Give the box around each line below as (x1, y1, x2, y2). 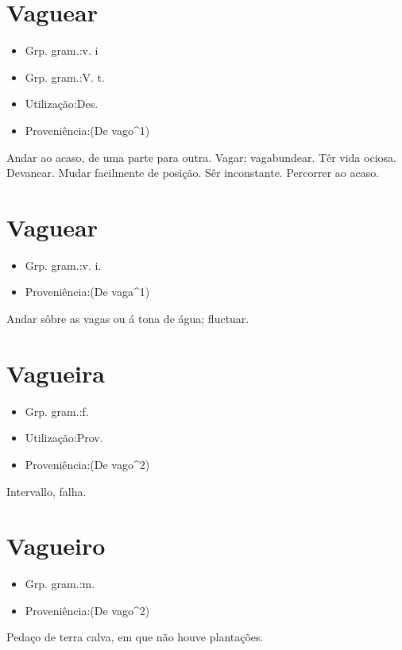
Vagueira (6, 356, 105, 389)
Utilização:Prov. (25, 429, 103, 446)
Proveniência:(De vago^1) (25, 121, 150, 138)
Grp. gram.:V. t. (25, 68, 105, 85)
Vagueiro (6, 529, 106, 562)
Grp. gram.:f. (25, 402, 89, 419)
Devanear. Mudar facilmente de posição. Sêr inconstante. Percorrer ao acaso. (6, 164, 380, 181)
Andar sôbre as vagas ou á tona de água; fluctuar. (6, 310, 249, 326)
